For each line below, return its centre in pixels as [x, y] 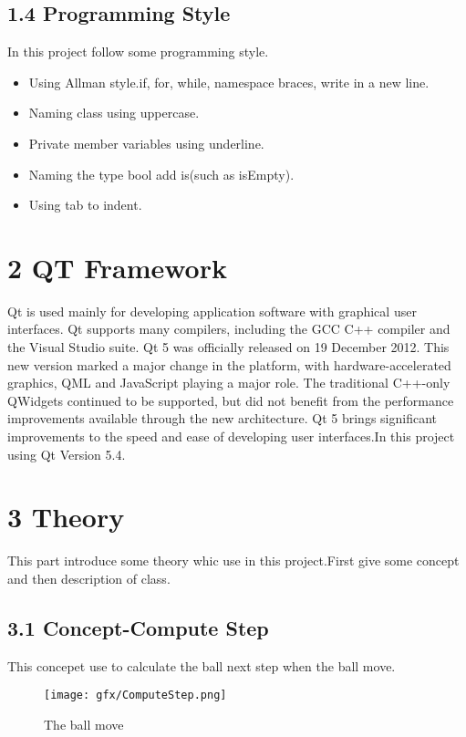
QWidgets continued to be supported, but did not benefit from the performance [231, 400]
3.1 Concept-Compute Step [138, 627]
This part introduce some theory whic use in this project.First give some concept [233, 561]
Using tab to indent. [85, 205]
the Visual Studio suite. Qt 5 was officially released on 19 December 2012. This [228, 347]
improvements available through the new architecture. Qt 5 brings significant [222, 418]
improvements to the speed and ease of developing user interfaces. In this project [231, 436]
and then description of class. [89, 578]
